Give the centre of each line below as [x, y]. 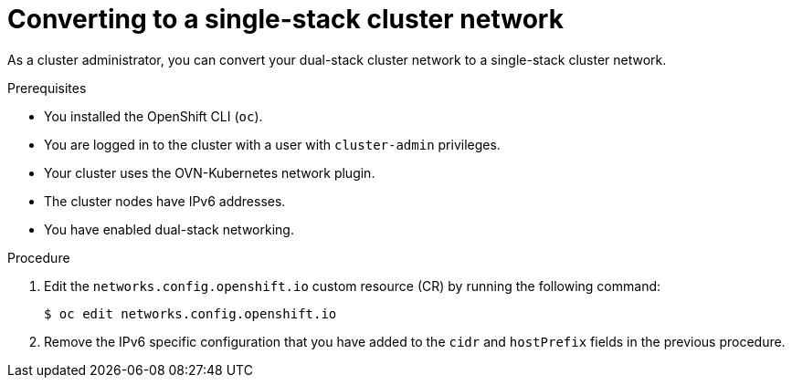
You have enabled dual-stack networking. [169, 229]
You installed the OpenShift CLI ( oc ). [153, 116]
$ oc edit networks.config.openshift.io [190, 313]
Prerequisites [47, 88]
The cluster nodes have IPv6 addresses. [165, 201]
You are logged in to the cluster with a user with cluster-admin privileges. [272, 144]
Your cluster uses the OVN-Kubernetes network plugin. [210, 172]
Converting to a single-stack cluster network [285, 19]
